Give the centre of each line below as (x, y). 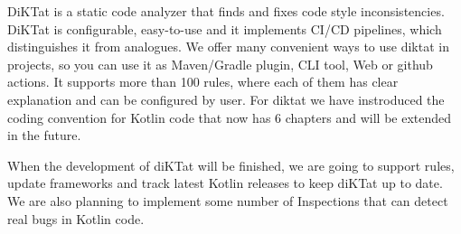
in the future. (44, 135)
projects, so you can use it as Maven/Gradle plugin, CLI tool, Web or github (220, 64)
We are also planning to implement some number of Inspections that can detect (228, 200)
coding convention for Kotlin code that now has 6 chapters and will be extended (230, 117)
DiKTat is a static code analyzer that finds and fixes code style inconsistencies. (226, 11)
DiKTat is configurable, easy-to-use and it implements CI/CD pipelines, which (225, 28)
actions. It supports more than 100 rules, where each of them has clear (203, 82)
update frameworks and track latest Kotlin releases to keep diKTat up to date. (225, 183)
